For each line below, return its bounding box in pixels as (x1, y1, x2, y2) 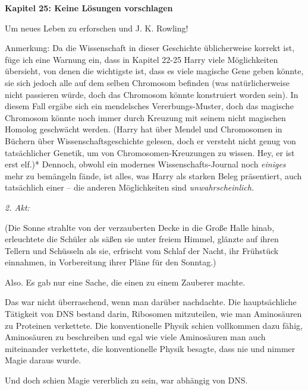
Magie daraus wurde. (5, 354, 81, 366)
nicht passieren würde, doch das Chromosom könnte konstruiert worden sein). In (5, 88, 298, 100)
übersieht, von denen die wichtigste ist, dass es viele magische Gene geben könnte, (5, 65, 304, 77)
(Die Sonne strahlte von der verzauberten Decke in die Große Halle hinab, (5, 221, 275, 233)
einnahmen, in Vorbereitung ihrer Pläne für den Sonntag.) (5, 256, 216, 268)
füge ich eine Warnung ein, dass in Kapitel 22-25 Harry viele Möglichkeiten (5, 53, 278, 65)
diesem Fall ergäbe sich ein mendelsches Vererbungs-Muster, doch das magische (5, 100, 294, 112)
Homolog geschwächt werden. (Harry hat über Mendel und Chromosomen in (5, 123, 282, 135)
